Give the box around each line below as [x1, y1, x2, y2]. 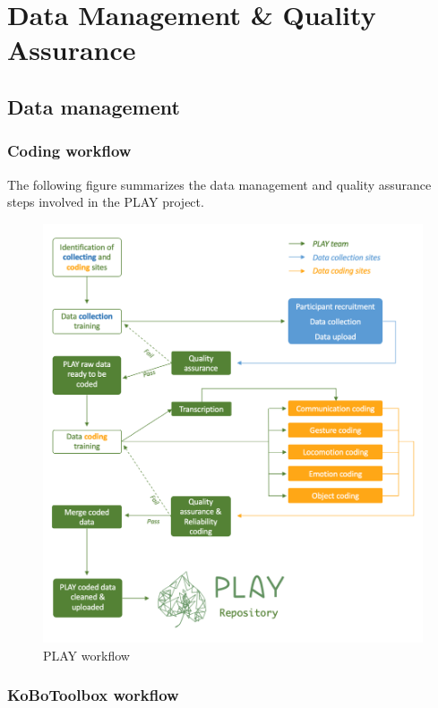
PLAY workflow [43, 645, 130, 664]
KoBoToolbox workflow [7, 684, 179, 706]
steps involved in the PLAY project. [7, 192, 204, 211]
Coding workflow [7, 140, 132, 162]
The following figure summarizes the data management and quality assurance [7, 175, 432, 193]
